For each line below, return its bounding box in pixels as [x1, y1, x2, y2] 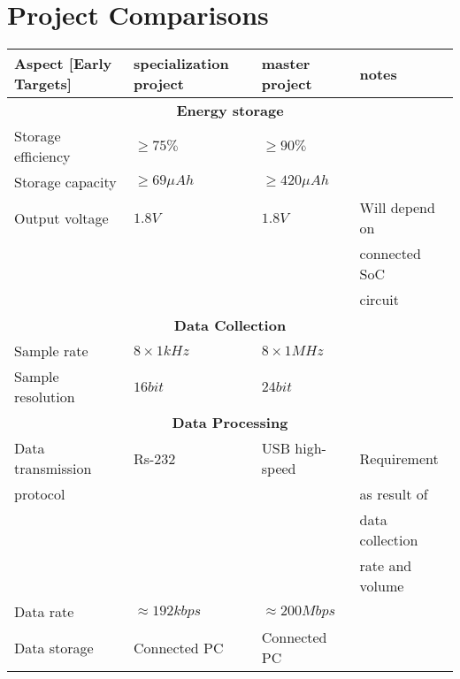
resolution [14, 386, 75, 408]
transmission [14, 458, 92, 479]
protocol [14, 484, 65, 505]
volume [359, 576, 404, 597]
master [261, 53, 310, 74]
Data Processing [172, 412, 288, 433]
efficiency [14, 146, 71, 167]
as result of [359, 484, 428, 505]
